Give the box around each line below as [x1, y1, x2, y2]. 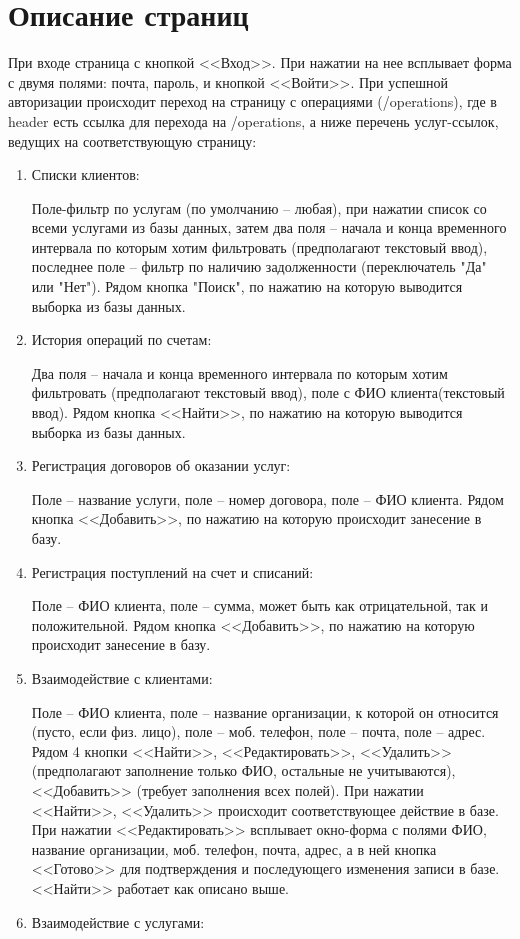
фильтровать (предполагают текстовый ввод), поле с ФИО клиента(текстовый [31, 382, 505, 403]
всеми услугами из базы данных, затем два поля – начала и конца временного [31, 217, 507, 238]
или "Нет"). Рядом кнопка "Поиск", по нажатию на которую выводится [31, 276, 463, 297]
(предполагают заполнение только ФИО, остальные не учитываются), [31, 760, 456, 781]
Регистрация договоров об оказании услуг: [31, 455, 291, 476]
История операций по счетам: [31, 329, 212, 350]
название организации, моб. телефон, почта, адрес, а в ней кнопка [31, 838, 437, 859]
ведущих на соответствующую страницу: [8, 130, 257, 151]
